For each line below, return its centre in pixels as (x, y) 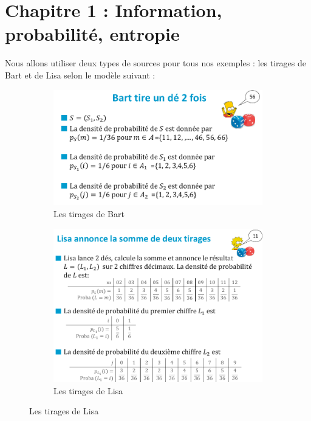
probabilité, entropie (92, 34)
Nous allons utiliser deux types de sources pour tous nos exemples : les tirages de (156, 63)
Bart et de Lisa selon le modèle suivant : (80, 75)
